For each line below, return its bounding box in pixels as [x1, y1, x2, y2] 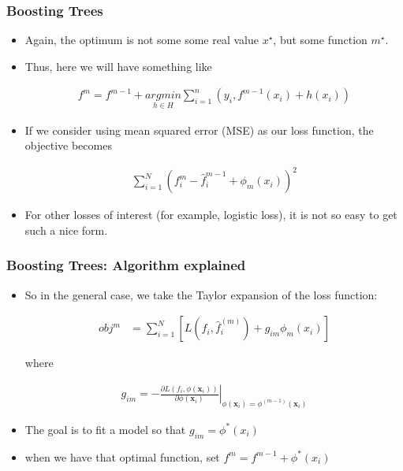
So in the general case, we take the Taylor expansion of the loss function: [24, 286, 378, 302]
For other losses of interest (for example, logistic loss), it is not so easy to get [24, 206, 397, 223]
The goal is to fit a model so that [24, 421, 186, 437]
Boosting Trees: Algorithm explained [6, 255, 246, 275]
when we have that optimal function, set [24, 448, 220, 465]
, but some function [273, 32, 368, 48]
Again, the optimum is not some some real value [24, 32, 259, 48]
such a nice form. [24, 221, 108, 238]
